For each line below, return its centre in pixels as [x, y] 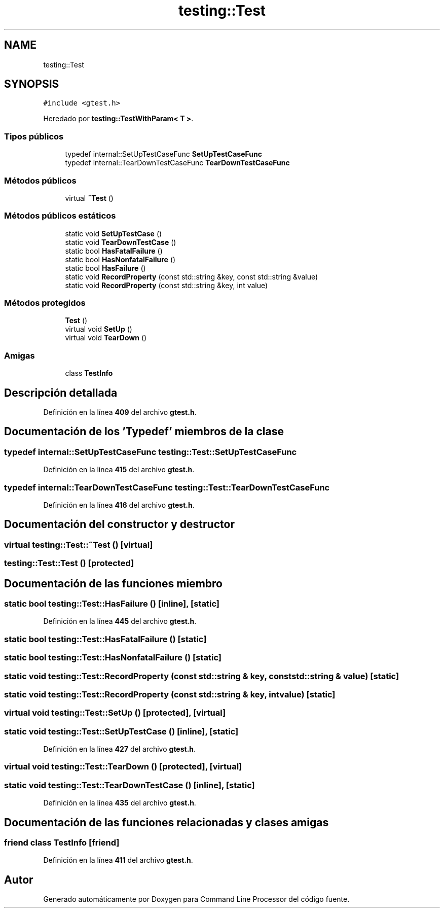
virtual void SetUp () [99, 329]
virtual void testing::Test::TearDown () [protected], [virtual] [123, 767]
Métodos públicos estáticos [60, 216]
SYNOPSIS [32, 84]
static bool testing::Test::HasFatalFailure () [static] [105, 639]
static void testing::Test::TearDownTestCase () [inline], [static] [129, 785]
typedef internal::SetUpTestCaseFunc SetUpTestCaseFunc [163, 154]
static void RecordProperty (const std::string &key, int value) [166, 285]
